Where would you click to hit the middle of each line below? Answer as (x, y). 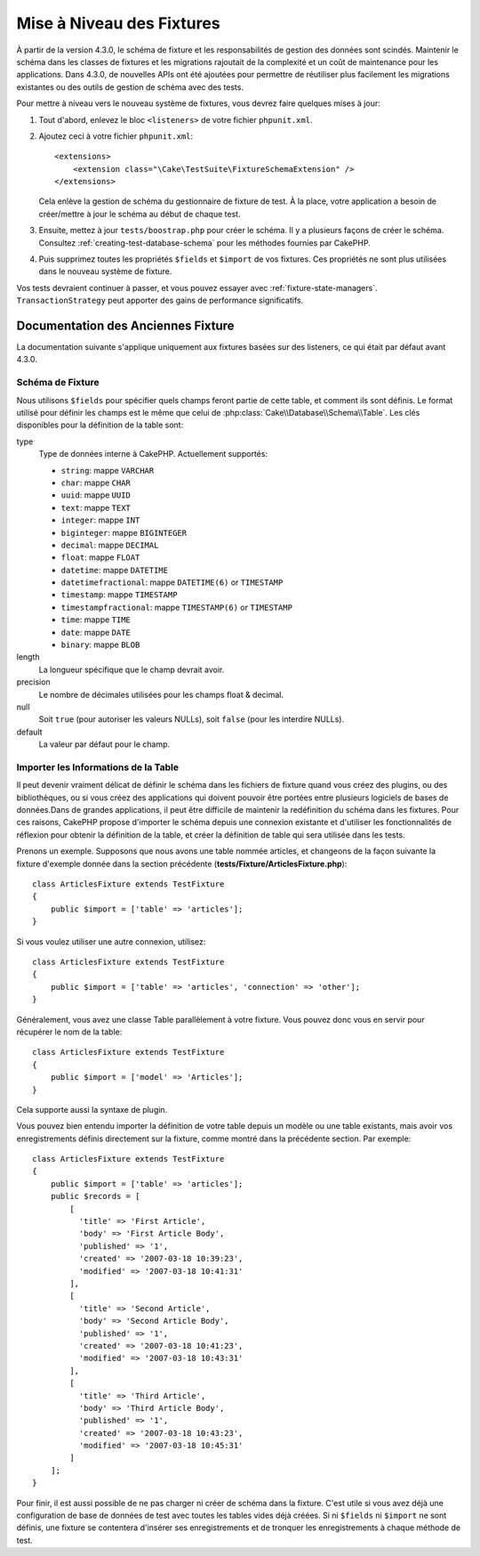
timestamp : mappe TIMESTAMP (119, 595)
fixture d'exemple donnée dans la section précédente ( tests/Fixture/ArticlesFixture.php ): (182, 863)
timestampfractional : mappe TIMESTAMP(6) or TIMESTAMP (177, 607)
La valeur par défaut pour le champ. (104, 744)
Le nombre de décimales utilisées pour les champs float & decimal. (161, 694)
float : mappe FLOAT (100, 557)
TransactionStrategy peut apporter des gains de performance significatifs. (160, 300)
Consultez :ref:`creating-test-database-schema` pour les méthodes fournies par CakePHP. (204, 243)
